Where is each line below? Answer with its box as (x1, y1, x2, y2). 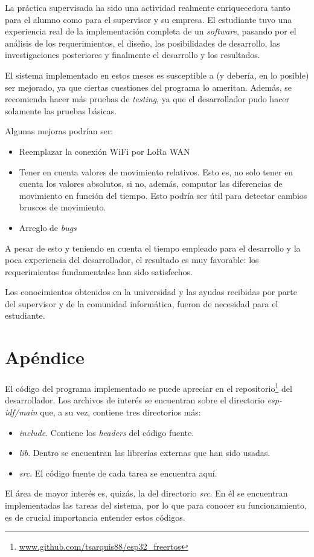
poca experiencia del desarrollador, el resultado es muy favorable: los (5, 253, 259, 266)
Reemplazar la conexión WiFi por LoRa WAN (19, 145, 190, 157)
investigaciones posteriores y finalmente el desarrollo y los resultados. (5, 48, 260, 61)
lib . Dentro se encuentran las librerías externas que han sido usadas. (19, 446, 271, 459)
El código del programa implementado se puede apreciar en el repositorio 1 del (5, 380, 292, 394)
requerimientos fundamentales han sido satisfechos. (5, 265, 193, 278)
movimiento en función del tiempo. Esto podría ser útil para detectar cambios (19, 189, 307, 201)
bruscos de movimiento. (19, 201, 106, 213)
